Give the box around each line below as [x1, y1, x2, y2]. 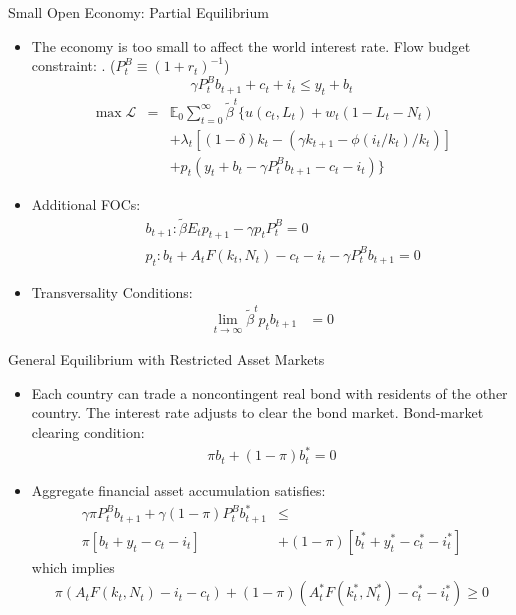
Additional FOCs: [31, 193, 141, 214]
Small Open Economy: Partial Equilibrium [8, 2, 269, 22]
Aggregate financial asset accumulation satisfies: [31, 480, 326, 501]
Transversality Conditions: [31, 281, 193, 302]
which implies [31, 556, 115, 577]
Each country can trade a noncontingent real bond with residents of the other [31, 382, 508, 403]
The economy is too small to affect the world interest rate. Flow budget [31, 35, 471, 56]
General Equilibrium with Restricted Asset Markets [8, 349, 325, 370]
